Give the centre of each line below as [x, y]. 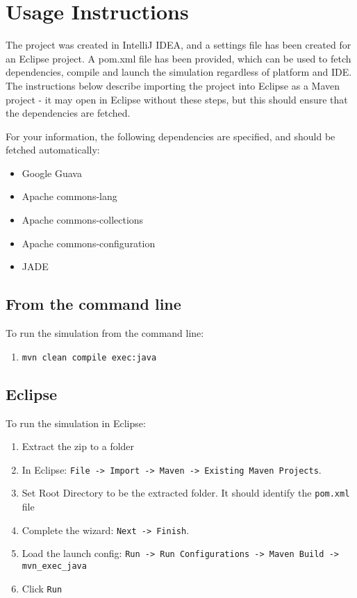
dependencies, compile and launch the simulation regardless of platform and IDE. [179, 72]
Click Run [42, 588]
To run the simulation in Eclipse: [76, 423]
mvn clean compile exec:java [89, 357]
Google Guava [52, 173]
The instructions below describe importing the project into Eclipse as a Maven [173, 85]
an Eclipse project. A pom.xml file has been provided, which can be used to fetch [178, 58]
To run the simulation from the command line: [105, 333]
